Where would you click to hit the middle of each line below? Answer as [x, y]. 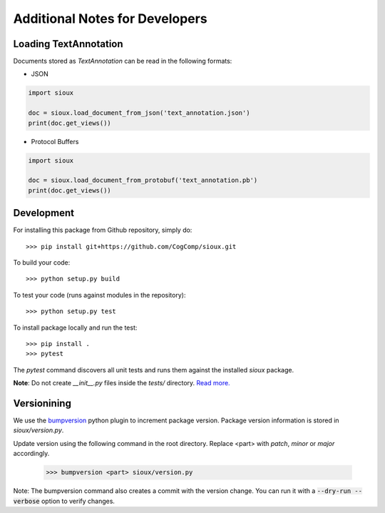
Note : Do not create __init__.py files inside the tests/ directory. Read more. [122, 383]
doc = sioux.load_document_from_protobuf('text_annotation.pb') [143, 181]
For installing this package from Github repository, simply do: [103, 230]
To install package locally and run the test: [75, 327]
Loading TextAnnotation [68, 44]
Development [44, 213]
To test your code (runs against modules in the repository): [99, 295]
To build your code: [42, 263]
